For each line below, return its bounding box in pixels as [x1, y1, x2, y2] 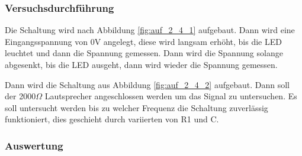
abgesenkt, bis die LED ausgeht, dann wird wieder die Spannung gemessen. [5, 58, 278, 70]
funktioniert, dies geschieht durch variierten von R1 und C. [5, 113, 219, 125]
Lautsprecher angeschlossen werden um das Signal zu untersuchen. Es [44, 90, 297, 102]
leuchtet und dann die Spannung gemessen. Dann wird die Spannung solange [5, 47, 283, 59]
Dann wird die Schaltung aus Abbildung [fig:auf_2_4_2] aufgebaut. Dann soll [5, 78, 290, 90]
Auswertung [5, 138, 63, 152]
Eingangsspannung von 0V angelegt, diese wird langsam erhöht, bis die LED [5, 35, 282, 47]
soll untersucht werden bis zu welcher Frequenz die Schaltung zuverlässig [5, 101, 268, 113]
